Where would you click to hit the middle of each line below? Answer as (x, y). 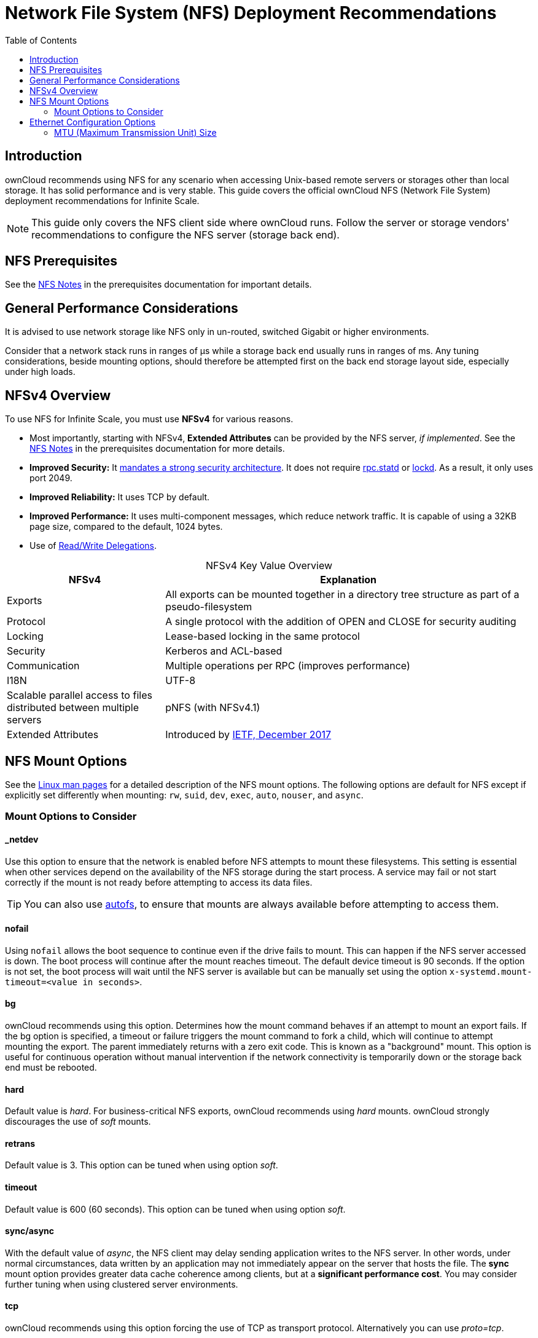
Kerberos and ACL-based (224, 651)
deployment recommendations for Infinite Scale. (102, 200)
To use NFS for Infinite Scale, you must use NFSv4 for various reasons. (149, 419)
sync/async (30, 1231)
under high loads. (40, 372)
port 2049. (51, 478)
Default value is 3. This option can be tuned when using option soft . (142, 1165)
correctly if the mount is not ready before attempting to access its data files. (159, 882)
